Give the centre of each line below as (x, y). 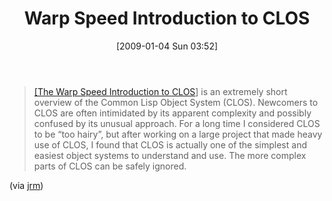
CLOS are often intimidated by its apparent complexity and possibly (172, 113)
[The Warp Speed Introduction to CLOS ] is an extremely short (160, 91)
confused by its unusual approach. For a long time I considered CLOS (177, 123)
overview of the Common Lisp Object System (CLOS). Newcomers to (176, 102)
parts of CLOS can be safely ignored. (110, 166)
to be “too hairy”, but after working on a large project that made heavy (178, 134)
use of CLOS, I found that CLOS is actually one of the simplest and (170, 144)
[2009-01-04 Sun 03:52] (167, 46)
